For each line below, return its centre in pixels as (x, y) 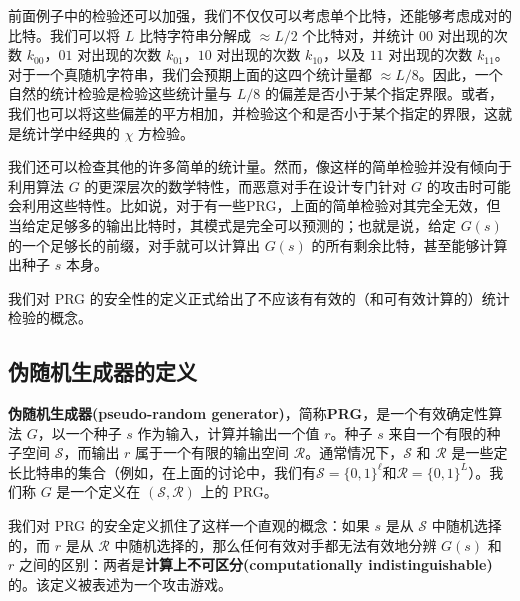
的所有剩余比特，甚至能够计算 (409, 244)
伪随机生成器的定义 (102, 371)
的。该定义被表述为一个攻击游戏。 (120, 583)
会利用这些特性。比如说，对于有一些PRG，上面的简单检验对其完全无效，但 (254, 205)
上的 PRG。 (239, 491)
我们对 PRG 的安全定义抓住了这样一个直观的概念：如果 (189, 525)
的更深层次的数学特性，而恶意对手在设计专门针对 (245, 185)
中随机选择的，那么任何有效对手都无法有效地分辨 (275, 544)
